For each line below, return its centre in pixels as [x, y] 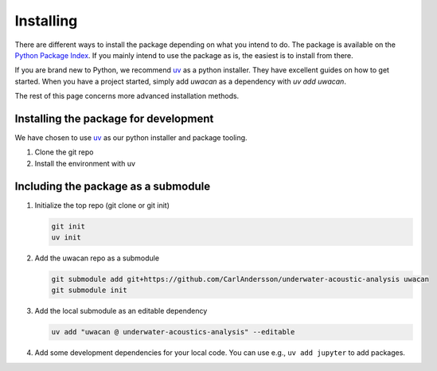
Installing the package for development [114, 118]
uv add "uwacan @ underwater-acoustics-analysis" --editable [173, 332]
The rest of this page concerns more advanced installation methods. [127, 96]
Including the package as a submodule [113, 186]
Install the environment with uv [85, 163]
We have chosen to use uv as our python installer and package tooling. [131, 138]
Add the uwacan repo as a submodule [97, 258]
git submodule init [89, 290]
